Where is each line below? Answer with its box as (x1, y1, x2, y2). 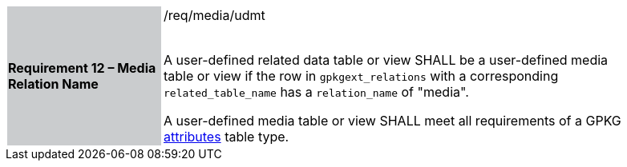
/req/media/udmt (164, 7, 265, 23)
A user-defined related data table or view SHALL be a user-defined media (164, 52, 609, 68)
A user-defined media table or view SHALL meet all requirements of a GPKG (164, 113, 621, 129)
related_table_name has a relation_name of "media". (164, 84, 469, 100)
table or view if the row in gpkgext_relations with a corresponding (164, 68, 559, 84)
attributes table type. (164, 129, 289, 145)
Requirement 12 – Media (8, 60, 156, 76)
